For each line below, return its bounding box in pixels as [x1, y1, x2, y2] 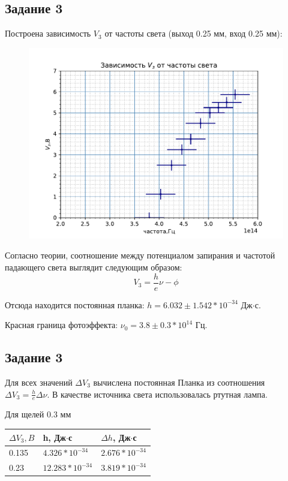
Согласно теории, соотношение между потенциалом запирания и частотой [5, 249, 275, 261]
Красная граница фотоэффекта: [5, 318, 118, 331]
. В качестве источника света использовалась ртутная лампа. [47, 387, 268, 400]
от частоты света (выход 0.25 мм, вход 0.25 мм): [104, 27, 283, 40]
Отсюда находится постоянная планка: [5, 298, 145, 311]
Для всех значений [5, 376, 73, 389]
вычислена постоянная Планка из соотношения [93, 376, 265, 389]
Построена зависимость [5, 27, 91, 40]
